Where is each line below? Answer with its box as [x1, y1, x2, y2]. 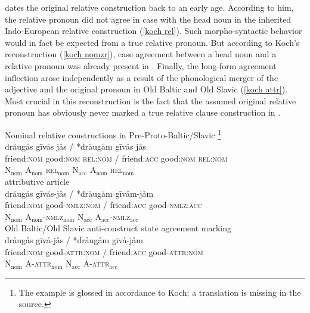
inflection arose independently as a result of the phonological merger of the [5, 71, 278, 83]
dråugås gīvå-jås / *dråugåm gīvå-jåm [5, 233, 144, 246]
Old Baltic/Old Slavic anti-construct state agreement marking [5, 222, 232, 234]
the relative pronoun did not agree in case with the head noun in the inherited [5, 13, 292, 25]
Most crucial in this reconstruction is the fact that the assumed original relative [5, 94, 296, 107]
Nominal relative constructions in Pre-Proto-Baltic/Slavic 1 [5, 126, 221, 141]
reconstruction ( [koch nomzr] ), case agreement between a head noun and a [5, 48, 277, 60]
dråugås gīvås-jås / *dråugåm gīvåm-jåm [5, 187, 154, 199]
